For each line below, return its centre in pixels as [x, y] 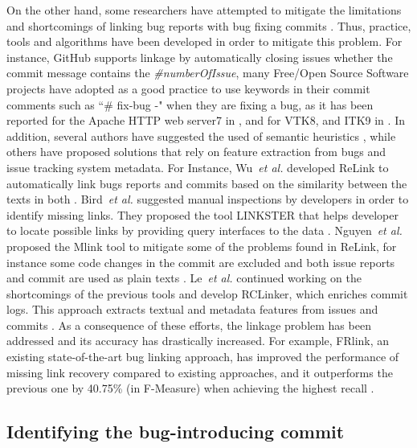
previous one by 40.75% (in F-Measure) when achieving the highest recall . [190, 388]
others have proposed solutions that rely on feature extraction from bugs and [196, 152]
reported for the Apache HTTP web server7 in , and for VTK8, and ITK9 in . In [206, 120]
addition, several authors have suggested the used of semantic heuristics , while [201, 136]
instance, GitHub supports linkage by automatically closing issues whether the [200, 57]
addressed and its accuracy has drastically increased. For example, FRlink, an [198, 341]
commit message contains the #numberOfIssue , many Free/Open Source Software [208, 73]
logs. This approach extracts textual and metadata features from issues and [192, 309]
